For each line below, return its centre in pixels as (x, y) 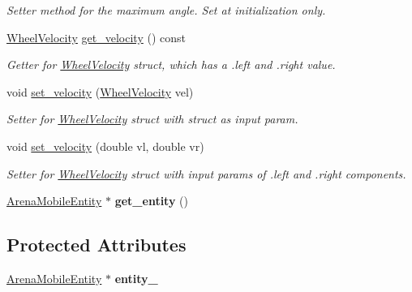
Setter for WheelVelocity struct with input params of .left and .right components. (206, 173)
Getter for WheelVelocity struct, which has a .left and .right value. (171, 64)
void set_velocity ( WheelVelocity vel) (100, 91)
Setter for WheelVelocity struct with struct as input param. (152, 119)
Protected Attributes (97, 245)
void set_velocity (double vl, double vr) (105, 146)
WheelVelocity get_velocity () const (96, 37)
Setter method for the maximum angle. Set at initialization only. (166, 10)
